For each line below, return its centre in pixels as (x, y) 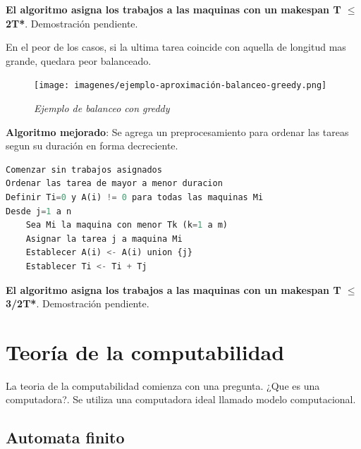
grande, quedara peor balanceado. (79, 60)
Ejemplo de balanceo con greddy (102, 108)
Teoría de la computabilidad (145, 351)
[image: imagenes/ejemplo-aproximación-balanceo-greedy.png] (180, 86)
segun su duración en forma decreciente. (92, 146)
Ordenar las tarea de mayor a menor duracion (114, 184)
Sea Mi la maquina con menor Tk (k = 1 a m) (127, 225)
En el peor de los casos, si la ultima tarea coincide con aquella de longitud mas (176, 47)
